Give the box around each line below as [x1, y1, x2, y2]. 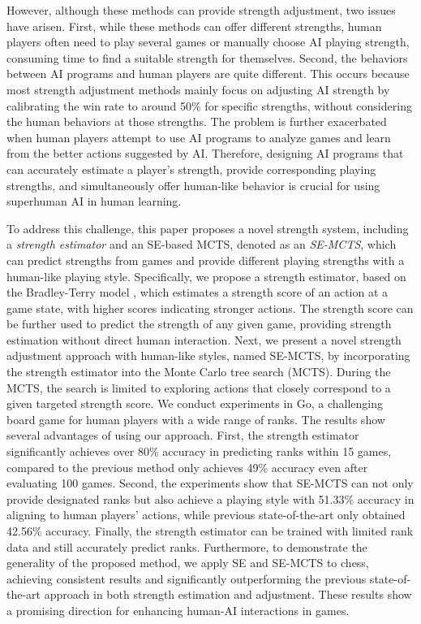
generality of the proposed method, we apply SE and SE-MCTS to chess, [6, 554, 369, 571]
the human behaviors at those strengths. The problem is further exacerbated [6, 113, 387, 130]
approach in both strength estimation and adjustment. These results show [44, 586, 412, 603]
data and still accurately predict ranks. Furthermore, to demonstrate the [6, 538, 367, 555]
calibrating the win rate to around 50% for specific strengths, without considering [6, 97, 412, 114]
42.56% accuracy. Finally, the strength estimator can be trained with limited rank [6, 522, 414, 539]
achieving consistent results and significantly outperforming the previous [6, 570, 367, 587]
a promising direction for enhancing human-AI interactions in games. [6, 601, 350, 618]
